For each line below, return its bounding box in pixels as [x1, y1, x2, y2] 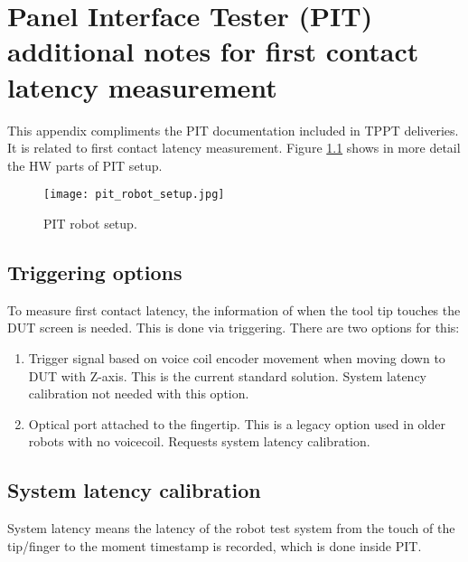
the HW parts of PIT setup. [7, 155, 163, 174]
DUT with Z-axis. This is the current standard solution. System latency [28, 366, 427, 385]
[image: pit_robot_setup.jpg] [43, 188, 225, 201]
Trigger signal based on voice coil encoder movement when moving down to [28, 348, 445, 367]
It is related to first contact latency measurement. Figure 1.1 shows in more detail [7, 138, 461, 157]
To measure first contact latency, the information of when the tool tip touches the [7, 300, 461, 319]
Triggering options [7, 258, 183, 286]
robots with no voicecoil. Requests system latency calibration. [28, 432, 370, 451]
